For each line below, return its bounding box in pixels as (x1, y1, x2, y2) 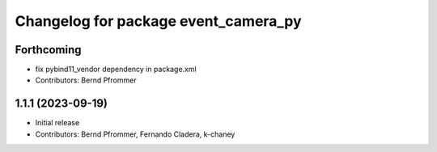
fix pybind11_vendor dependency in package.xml (35, 65, 197, 74)
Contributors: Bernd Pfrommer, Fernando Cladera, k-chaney (35, 129, 235, 139)
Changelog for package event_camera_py (15, 12, 303, 30)
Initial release (35, 118, 80, 128)
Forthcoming (15, 43, 82, 57)
